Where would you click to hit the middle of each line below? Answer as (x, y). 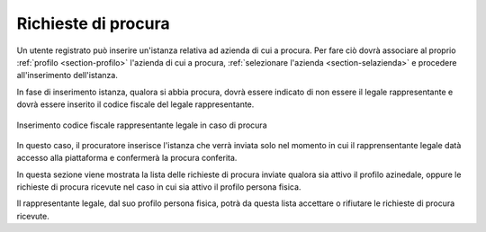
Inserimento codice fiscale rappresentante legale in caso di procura (142, 125)
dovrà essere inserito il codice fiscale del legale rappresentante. (135, 104)
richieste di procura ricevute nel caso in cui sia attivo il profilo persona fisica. (159, 187)
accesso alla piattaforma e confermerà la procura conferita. (127, 158)
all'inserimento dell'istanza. (67, 76)
